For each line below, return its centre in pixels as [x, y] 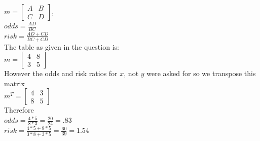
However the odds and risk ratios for [61, 73]
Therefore [19, 110]
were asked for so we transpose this [201, 73]
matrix [14, 83]
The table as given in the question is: [62, 46]
